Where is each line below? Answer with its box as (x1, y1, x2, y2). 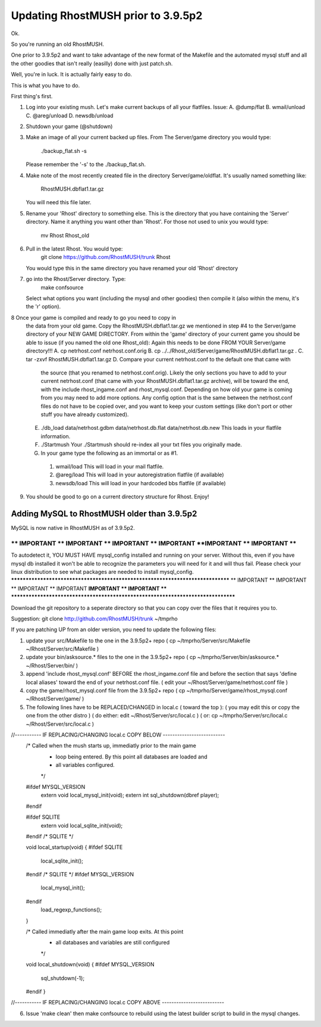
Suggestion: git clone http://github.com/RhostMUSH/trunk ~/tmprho (11, 615, 178, 622)
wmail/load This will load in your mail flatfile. (55, 463, 164, 470)
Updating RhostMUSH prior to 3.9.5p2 (11, 9, 203, 22)
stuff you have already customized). (40, 411, 129, 418)
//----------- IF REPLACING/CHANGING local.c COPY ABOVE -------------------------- (11, 999, 225, 1006)
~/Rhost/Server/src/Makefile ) (26, 645, 99, 653)
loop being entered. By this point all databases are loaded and (55, 753, 207, 760)
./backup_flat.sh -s (40, 147, 87, 154)
